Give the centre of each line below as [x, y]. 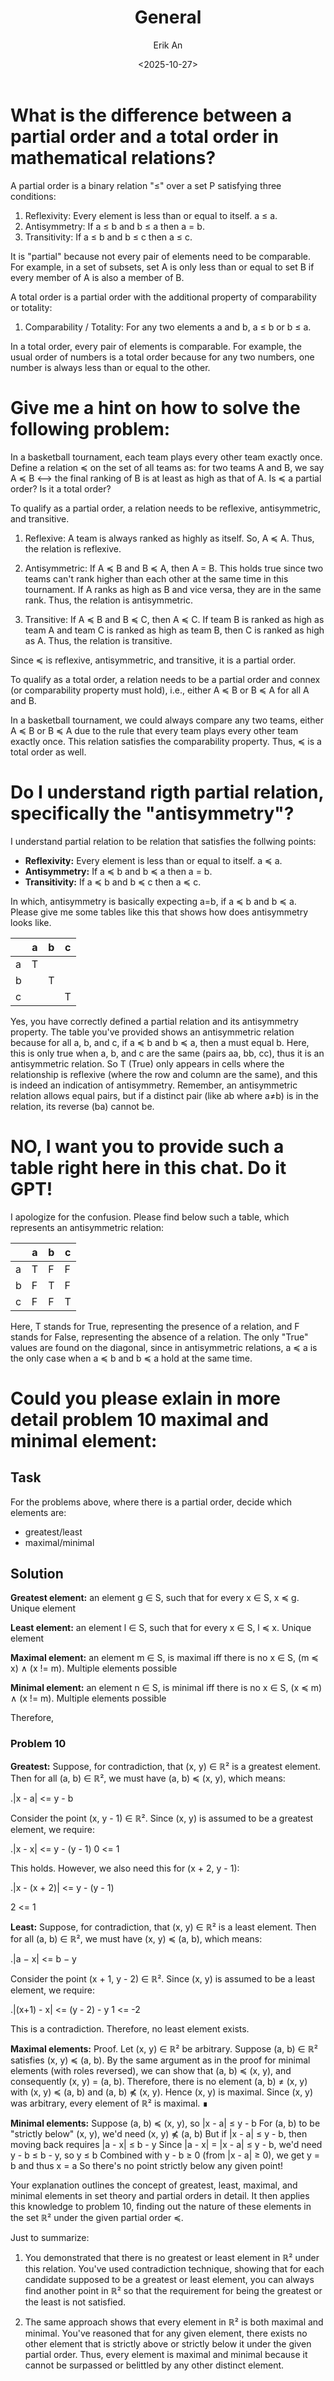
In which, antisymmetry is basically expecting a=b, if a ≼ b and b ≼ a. [153, 901]
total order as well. [48, 752]
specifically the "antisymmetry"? [152, 813]
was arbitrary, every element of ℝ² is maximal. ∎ [109, 2103]
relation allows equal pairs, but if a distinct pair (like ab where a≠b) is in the [165, 1095]
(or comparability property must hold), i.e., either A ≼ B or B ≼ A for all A [160, 690]
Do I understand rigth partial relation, [167, 792]
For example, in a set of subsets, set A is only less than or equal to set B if [162, 267]
